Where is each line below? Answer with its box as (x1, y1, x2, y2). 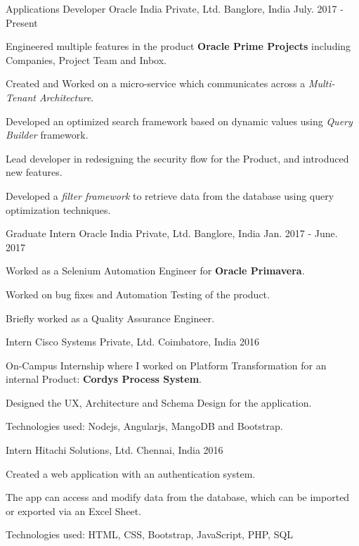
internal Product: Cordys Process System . (6, 372, 202, 386)
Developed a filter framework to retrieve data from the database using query (6, 188, 334, 203)
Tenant (6, 89, 36, 104)
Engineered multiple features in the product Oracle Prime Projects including (6, 39, 351, 53)
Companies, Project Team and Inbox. (6, 52, 167, 67)
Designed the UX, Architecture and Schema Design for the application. (6, 395, 312, 410)
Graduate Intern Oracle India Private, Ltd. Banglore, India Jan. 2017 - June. (6, 226, 338, 241)
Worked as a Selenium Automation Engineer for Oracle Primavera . (6, 263, 305, 278)
